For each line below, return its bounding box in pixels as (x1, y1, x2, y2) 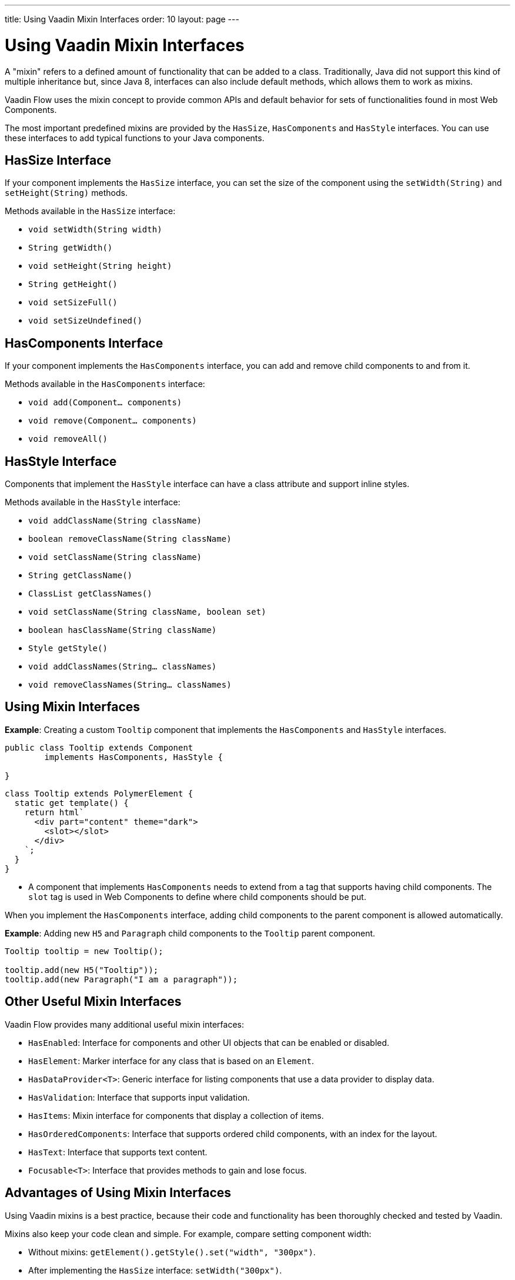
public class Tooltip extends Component (5, 742, 193, 752)
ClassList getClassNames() (28, 589, 152, 599)
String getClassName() (28, 571, 133, 581)
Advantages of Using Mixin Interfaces (5, 1185, 232, 1201)
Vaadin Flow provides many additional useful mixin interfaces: (5, 1019, 244, 1029)
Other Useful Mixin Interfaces (5, 994, 182, 1009)
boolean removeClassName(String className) (28, 534, 232, 544)
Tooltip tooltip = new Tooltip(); (5, 946, 163, 956)
